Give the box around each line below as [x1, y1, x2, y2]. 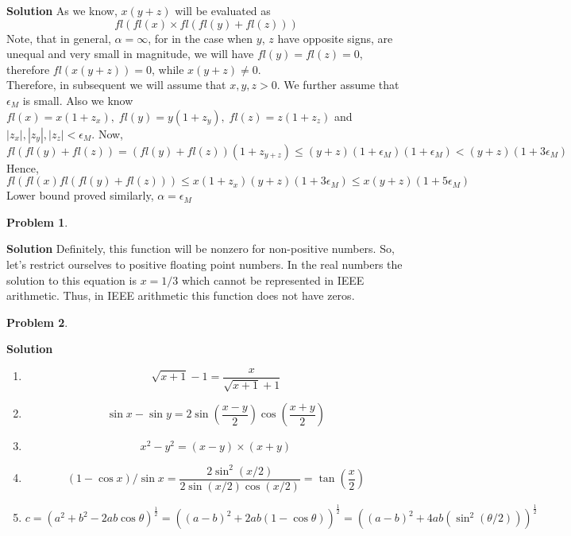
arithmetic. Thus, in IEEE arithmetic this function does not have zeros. [6, 287, 355, 304]
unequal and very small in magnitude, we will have [6, 45, 254, 62]
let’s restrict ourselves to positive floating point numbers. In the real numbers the [6, 255, 403, 272]
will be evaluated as [175, 2, 271, 18]
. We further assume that [276, 76, 399, 93]
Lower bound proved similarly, [6, 187, 154, 204]
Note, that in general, [6, 29, 111, 46]
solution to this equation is [6, 271, 137, 288]
